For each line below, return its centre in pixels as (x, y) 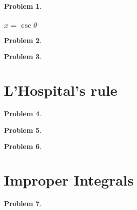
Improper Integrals (69, 180)
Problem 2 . (23, 40)
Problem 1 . (23, 6)
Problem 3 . (23, 56)
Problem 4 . (23, 114)
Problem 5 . (23, 130)
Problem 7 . (23, 203)
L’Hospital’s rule (61, 90)
